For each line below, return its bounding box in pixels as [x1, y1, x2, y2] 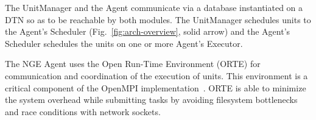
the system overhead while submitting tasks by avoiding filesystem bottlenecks [5, 93, 298, 106]
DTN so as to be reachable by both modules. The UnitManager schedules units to [5, 13, 311, 26]
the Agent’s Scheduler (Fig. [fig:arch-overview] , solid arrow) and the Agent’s [5, 25, 290, 38]
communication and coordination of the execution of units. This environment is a [5, 69, 308, 82]
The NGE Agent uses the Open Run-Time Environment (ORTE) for [5, 57, 261, 70]
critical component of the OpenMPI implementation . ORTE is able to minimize [5, 81, 306, 94]
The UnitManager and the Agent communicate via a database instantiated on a [5, 1, 303, 13]
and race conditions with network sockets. [5, 105, 161, 118]
